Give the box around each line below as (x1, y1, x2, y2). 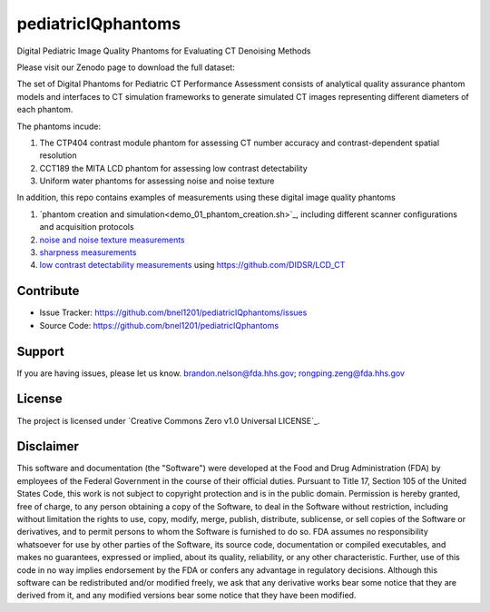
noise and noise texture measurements (39, 234, 185, 245)
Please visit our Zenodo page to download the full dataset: (16, 62, 235, 73)
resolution (39, 150, 77, 161)
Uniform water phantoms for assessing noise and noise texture (39, 175, 275, 186)
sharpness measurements (39, 247, 137, 258)
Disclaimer (16, 439, 79, 454)
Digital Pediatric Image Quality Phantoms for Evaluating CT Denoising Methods (16, 45, 311, 56)
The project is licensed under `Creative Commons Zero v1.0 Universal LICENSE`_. (16, 415, 320, 426)
